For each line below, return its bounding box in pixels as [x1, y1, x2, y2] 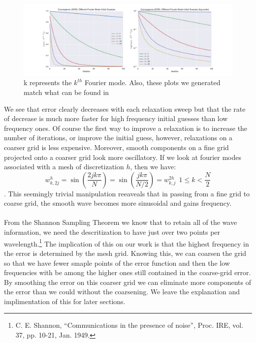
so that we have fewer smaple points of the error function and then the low [4, 257, 230, 268]
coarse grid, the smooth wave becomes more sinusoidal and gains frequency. [4, 198, 232, 208]
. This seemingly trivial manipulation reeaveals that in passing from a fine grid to [4, 188, 250, 198]
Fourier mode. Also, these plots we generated [85, 77, 221, 88]
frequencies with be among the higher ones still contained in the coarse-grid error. [4, 267, 251, 278]
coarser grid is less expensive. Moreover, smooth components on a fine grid [4, 142, 229, 152]
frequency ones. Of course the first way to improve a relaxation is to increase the [4, 123, 248, 133]
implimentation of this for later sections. [4, 296, 126, 306]
